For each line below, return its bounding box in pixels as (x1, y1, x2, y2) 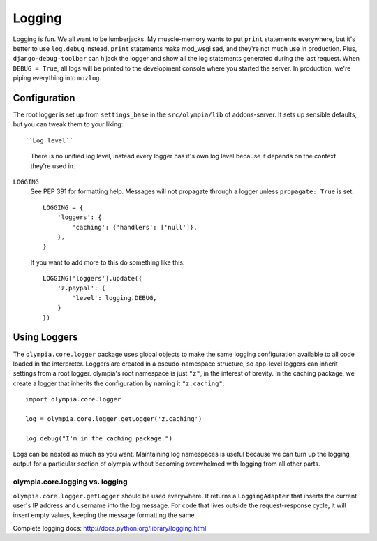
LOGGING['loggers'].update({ (43, 274, 142, 283)
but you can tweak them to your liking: (13, 120, 124, 128)
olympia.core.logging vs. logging (13, 477, 128, 487)
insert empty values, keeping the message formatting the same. (13, 511, 197, 519)
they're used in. (30, 161, 75, 170)
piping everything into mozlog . (13, 74, 102, 82)
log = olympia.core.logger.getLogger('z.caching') (25, 415, 202, 422)
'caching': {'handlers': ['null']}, (72, 223, 198, 231)
